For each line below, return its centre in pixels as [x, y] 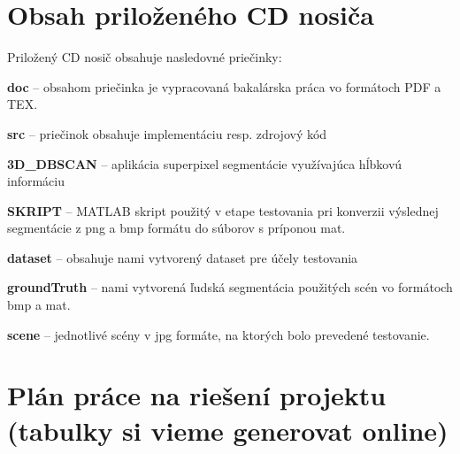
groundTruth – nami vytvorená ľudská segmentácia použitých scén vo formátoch [230, 287]
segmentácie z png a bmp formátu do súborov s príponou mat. [176, 228]
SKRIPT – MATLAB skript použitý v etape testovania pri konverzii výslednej [223, 210]
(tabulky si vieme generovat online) [228, 430]
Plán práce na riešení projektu [197, 395]
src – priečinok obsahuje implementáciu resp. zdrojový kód [167, 133]
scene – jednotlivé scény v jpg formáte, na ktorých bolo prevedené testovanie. [218, 334]
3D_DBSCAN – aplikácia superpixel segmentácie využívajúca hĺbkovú [205, 163]
